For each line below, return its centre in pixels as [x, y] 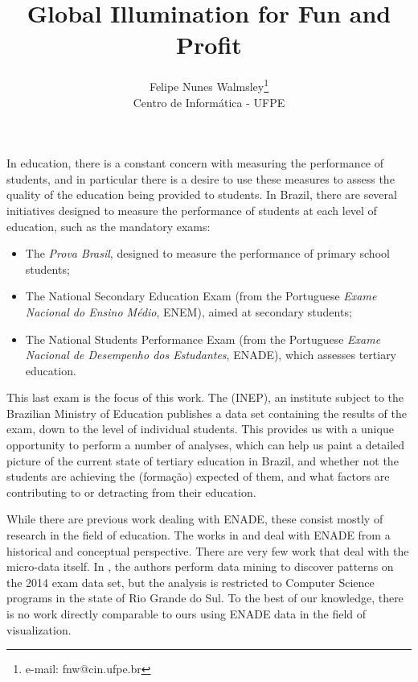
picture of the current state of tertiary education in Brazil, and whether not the [203, 460]
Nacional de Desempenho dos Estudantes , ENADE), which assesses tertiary [211, 355]
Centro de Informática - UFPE [209, 102]
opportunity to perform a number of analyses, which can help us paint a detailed [206, 445]
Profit [209, 45]
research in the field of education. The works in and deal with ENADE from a [199, 535]
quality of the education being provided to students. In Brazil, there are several [202, 194]
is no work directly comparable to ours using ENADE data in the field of [186, 614]
